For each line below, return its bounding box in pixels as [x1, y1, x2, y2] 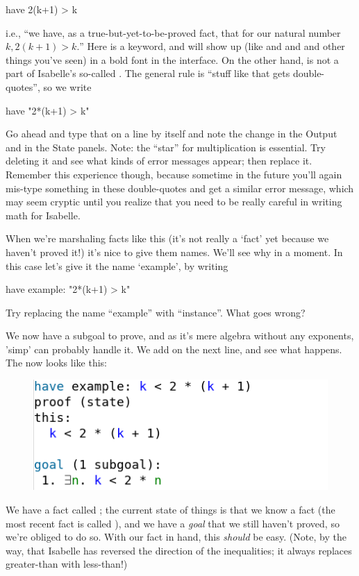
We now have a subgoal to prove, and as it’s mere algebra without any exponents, [6, 328, 354, 343]
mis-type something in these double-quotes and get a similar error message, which [6, 180, 354, 195]
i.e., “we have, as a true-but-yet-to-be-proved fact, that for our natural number [6, 25, 341, 40]
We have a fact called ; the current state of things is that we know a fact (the [6, 502, 335, 517]
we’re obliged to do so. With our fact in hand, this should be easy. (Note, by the [6, 530, 347, 544]
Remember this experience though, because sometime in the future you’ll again [6, 167, 342, 181]
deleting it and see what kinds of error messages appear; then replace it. [6, 153, 312, 168]
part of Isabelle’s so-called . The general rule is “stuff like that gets [6, 66, 290, 81]
